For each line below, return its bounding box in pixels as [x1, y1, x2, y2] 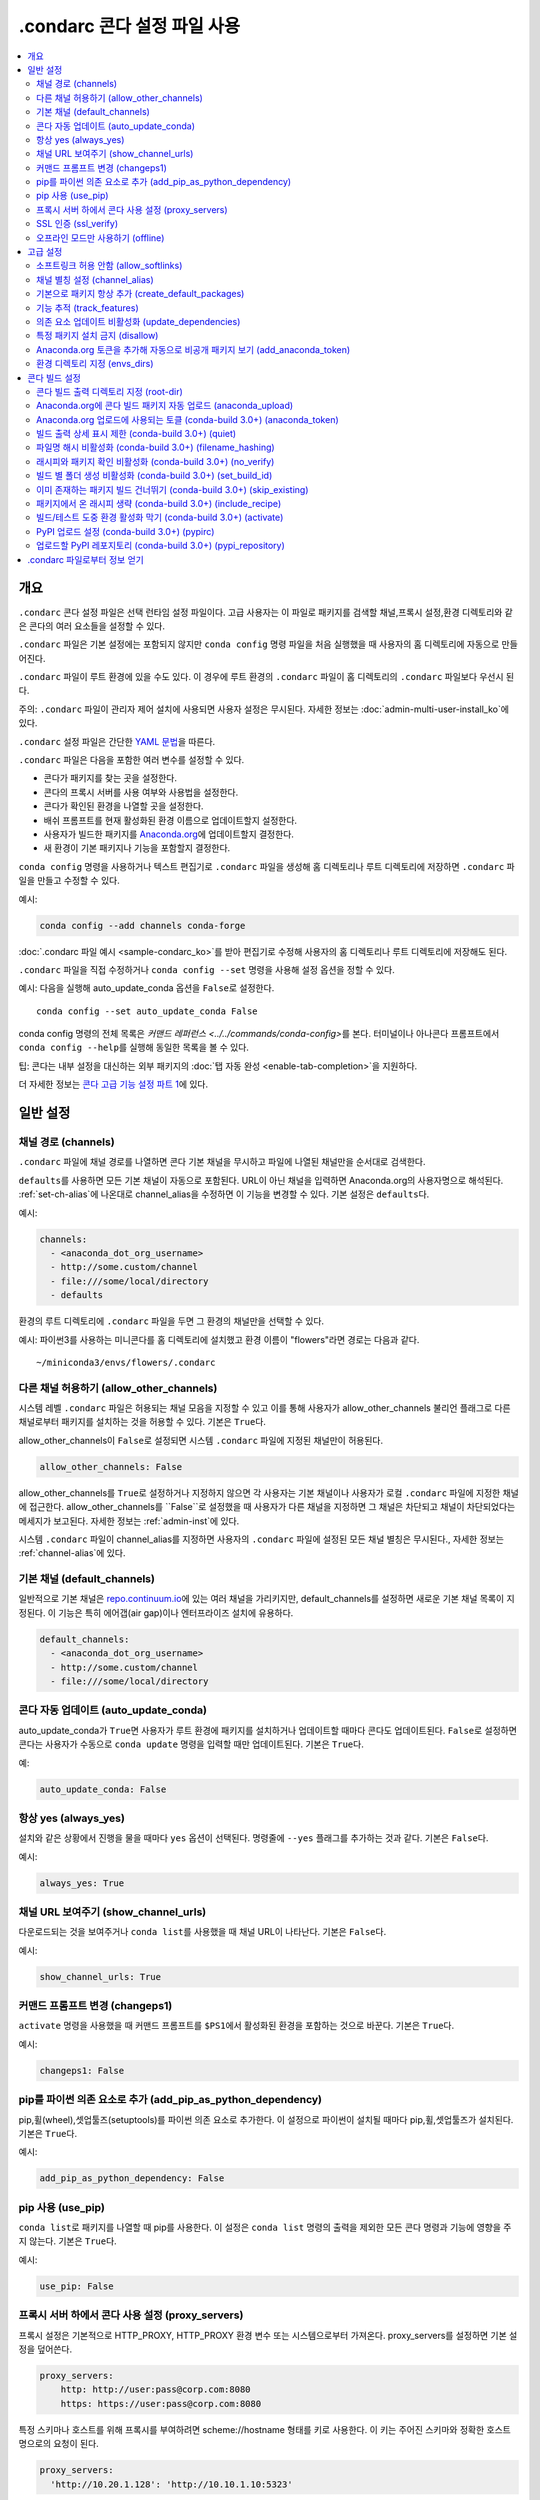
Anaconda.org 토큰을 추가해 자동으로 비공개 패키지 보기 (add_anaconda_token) [36, 343, 351, 355]
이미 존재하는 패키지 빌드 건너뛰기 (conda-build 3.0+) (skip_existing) [36, 483, 309, 495]
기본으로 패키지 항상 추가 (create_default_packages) [36, 288, 245, 300]
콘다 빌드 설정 [27, 371, 82, 384]
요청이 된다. [53, 2438, 99, 2450]
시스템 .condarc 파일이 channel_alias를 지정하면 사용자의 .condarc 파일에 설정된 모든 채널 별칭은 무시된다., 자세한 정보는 [18, 1533, 505, 1545]
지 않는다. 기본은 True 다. [18, 2235, 117, 2247]
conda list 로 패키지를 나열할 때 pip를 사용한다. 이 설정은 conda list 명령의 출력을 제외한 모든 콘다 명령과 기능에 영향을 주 [18, 2221, 512, 2234]
